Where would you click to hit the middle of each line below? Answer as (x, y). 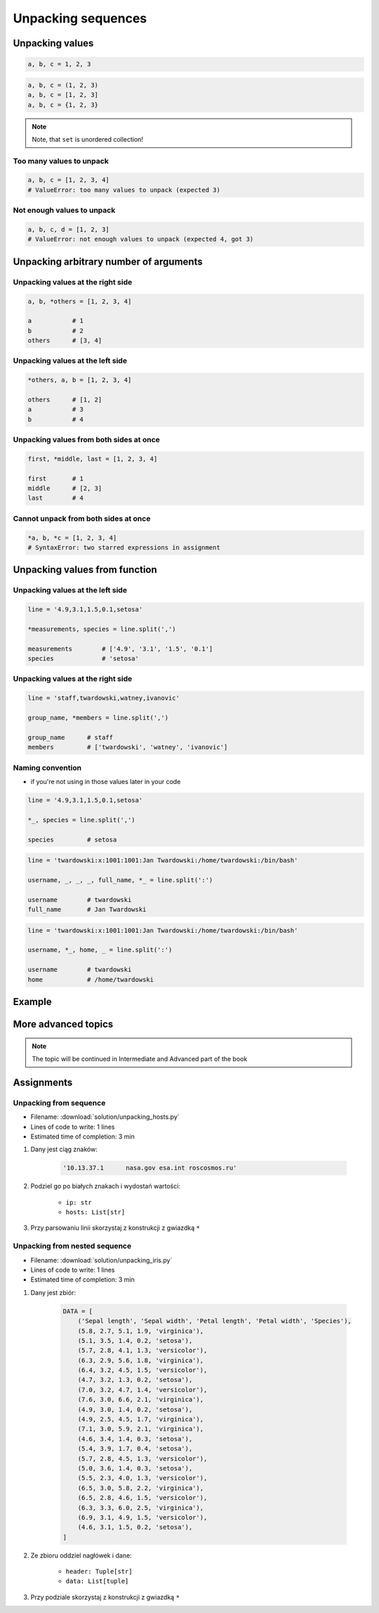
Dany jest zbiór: (53, 1292)
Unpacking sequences (80, 18)
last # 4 (56, 498)
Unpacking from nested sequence (72, 1246)
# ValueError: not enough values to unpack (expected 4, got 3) (141, 239)
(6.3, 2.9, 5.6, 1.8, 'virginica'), (140, 1360)
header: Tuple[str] (99, 1572)
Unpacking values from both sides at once (87, 440)
